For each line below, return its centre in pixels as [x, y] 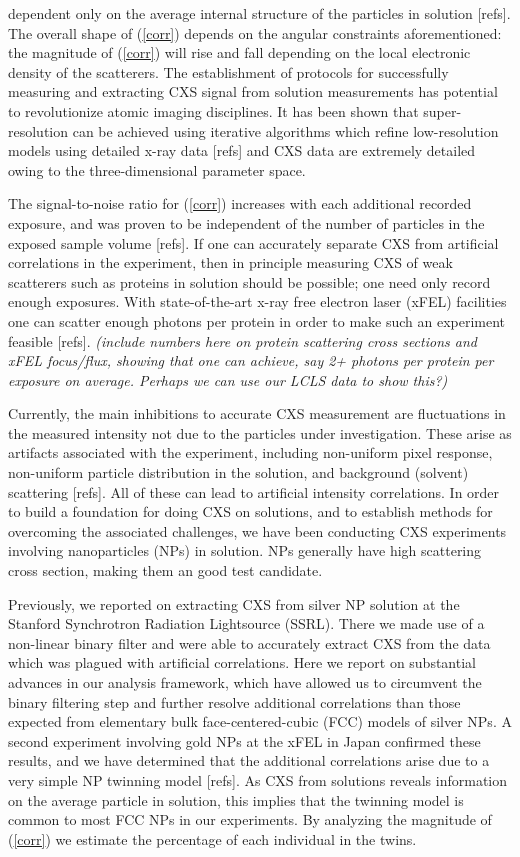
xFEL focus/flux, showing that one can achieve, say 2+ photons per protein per [251, 360]
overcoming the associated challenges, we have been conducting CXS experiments [257, 530]
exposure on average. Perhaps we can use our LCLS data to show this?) [228, 379]
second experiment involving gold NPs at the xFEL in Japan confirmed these [244, 740]
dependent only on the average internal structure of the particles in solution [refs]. [259, 13]
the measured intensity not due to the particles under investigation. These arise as [260, 432]
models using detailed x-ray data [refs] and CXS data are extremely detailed [242, 150]
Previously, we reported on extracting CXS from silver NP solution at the [234, 603]
